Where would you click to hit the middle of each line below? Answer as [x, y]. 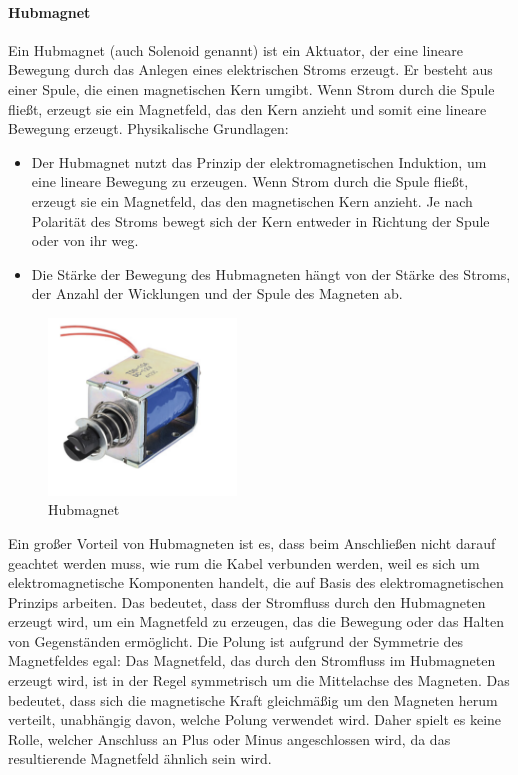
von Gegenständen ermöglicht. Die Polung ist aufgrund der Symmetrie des [236, 640]
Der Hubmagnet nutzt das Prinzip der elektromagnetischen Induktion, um [259, 161]
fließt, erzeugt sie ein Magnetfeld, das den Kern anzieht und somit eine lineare [247, 108]
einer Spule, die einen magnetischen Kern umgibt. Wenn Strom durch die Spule [251, 88]
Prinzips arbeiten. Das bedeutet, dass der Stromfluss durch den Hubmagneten [247, 601]
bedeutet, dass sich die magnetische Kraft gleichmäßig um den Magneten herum [253, 699]
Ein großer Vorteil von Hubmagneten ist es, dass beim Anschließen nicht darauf [252, 542]
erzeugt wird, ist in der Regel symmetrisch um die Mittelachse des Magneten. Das [259, 680]
